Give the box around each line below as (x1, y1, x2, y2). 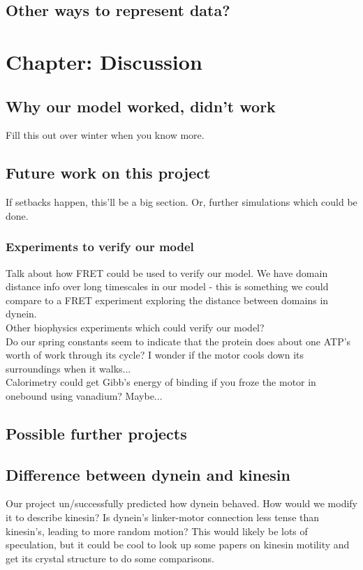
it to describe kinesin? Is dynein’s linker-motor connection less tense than (6, 510, 320, 525)
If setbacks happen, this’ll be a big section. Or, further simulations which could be (6, 195, 357, 209)
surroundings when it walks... (6, 361, 131, 375)
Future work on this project (6, 162, 211, 183)
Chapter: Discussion (6, 47, 202, 75)
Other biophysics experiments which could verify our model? (6, 320, 265, 334)
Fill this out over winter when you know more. (6, 128, 205, 142)
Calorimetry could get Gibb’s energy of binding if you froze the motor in (6, 375, 316, 389)
